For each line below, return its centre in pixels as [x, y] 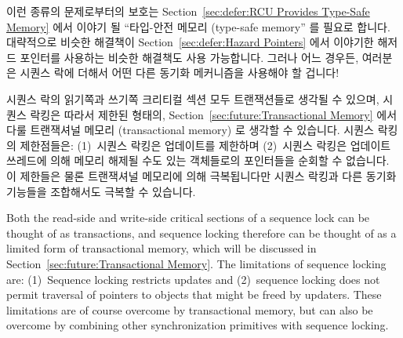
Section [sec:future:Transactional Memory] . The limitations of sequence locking [196, 263]
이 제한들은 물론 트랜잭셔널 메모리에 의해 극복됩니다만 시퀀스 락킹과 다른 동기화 [201, 175]
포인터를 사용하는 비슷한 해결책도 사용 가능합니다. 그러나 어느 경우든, [189, 57]
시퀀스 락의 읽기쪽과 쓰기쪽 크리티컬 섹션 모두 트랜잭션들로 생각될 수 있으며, [193, 98]
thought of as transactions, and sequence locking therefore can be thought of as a [201, 233]
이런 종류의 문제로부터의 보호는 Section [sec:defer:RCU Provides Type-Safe [188, 11]
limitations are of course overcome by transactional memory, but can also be [190, 309]
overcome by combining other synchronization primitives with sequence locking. [198, 325]
